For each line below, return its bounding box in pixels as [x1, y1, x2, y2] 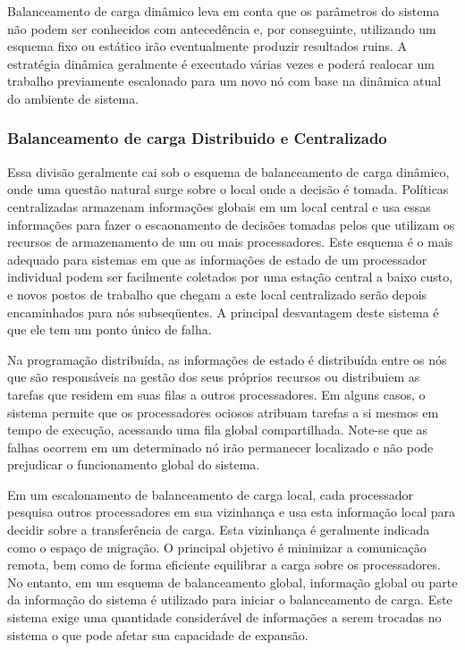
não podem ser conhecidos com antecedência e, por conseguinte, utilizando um [7, 19, 436, 38]
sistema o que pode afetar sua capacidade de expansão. [7, 625, 309, 644]
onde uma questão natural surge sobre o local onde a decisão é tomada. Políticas [7, 180, 449, 198]
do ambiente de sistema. [7, 89, 139, 107]
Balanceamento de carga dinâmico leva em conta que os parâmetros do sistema [7, 2, 440, 20]
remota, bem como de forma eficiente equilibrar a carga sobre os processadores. [7, 555, 441, 574]
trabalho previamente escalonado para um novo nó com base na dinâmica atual [7, 72, 442, 90]
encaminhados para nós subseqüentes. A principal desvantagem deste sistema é [7, 302, 439, 321]
